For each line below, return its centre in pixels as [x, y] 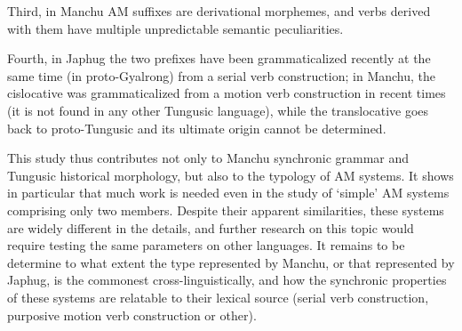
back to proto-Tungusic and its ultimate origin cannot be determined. [197, 128]
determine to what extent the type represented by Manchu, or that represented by [231, 262]
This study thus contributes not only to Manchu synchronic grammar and [208, 158]
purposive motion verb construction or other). [132, 315]
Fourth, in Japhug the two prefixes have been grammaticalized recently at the [219, 58]
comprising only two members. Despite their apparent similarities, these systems [226, 210]
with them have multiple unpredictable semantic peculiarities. [175, 28]
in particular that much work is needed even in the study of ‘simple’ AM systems [228, 193]
